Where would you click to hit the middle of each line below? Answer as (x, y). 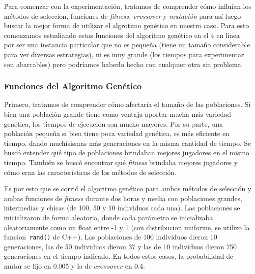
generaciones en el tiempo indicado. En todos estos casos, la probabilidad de (119, 256)
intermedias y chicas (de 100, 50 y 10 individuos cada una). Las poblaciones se (122, 208)
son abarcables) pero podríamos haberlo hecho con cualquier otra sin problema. (124, 64)
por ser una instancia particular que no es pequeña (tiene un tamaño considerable (127, 45)
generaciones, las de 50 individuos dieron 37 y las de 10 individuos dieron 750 (120, 246)
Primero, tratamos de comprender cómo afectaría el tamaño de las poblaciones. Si (127, 104)
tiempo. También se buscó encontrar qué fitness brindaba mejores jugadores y (121, 162)
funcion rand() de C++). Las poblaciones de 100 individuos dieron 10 (111, 237)
